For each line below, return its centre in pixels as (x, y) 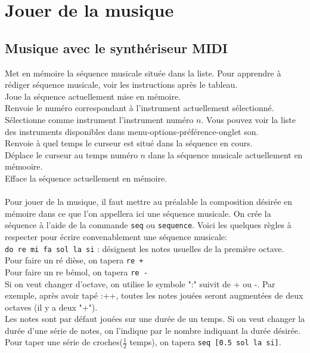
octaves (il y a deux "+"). (51, 307)
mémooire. (24, 166)
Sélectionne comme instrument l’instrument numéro (99, 119)
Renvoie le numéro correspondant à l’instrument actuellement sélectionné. (139, 108)
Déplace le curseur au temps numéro (71, 154)
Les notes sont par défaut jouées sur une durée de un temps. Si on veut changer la (155, 319)
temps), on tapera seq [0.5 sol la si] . (205, 342)
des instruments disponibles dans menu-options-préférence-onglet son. (132, 131)
